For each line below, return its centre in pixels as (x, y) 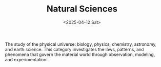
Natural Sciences (82, 9)
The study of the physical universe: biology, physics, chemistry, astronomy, (81, 44)
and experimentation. (26, 59)
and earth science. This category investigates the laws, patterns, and (74, 49)
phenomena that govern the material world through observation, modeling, (80, 54)
